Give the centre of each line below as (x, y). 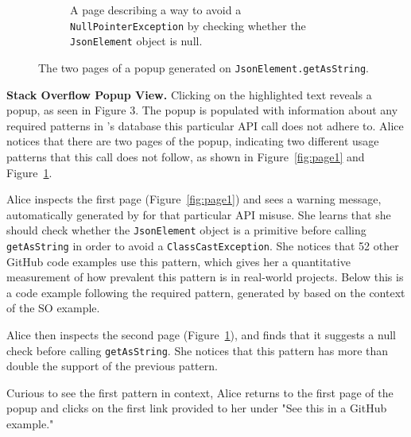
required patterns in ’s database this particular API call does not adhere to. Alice (205, 125)
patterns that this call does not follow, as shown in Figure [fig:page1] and (186, 156)
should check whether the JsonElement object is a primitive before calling (186, 230)
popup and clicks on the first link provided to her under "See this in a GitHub (197, 408)
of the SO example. (53, 308)
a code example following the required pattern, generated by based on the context (206, 292)
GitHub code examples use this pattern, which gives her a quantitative (178, 261)
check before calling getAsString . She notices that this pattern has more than (198, 350)
